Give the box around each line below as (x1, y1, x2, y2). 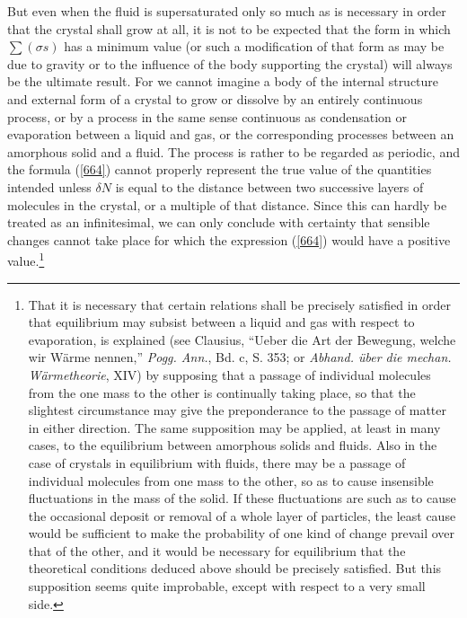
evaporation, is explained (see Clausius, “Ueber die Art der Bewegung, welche (28, 330, 456, 349)
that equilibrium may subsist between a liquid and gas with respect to (28, 313, 415, 331)
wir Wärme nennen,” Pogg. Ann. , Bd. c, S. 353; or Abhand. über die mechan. (28, 348, 452, 366)
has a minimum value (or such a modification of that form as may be (64, 37, 445, 56)
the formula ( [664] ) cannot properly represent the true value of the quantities (7, 160, 432, 179)
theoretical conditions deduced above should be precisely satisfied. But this (28, 559, 442, 578)
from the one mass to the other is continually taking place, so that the (28, 383, 416, 402)
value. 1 (7, 249, 45, 269)
